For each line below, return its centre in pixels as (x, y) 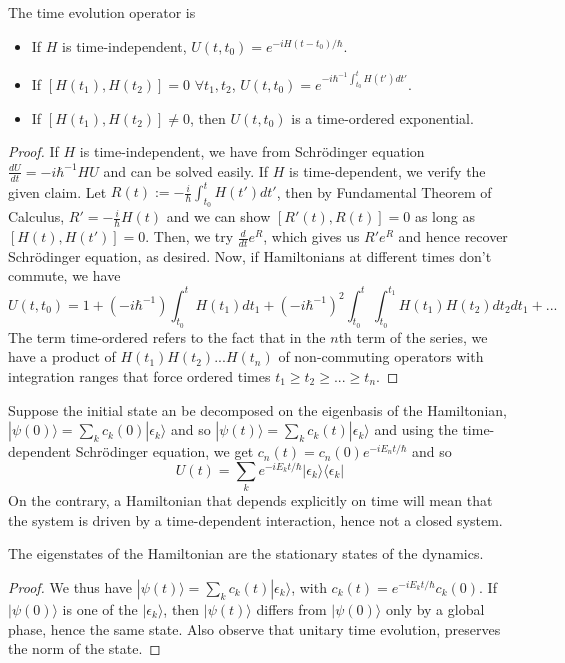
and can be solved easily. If (186, 170)
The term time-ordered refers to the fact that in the (167, 336)
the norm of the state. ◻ (84, 648)
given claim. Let (57, 191)
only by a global (435, 608)
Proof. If (33, 151)
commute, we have (64, 275)
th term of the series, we (413, 336)
